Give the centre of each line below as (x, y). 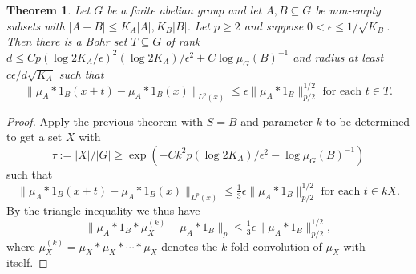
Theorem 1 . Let (48, 10)
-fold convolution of (275, 246)
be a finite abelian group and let (184, 10)
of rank (183, 41)
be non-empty (348, 10)
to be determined (368, 121)
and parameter (277, 121)
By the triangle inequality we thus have (103, 210)
